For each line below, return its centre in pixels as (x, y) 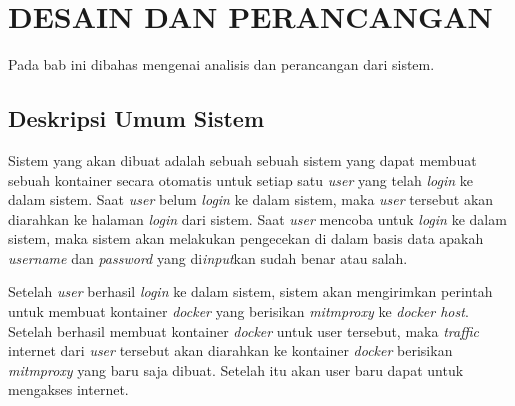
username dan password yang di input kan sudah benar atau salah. (208, 257)
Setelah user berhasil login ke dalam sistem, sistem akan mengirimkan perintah (250, 291)
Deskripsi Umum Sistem (136, 118)
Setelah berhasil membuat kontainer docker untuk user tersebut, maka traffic (243, 330)
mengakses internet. (68, 389)
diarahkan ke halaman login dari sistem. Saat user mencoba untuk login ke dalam (257, 218)
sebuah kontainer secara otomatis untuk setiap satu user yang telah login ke (240, 179)
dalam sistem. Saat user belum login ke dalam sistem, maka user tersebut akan (251, 199)
